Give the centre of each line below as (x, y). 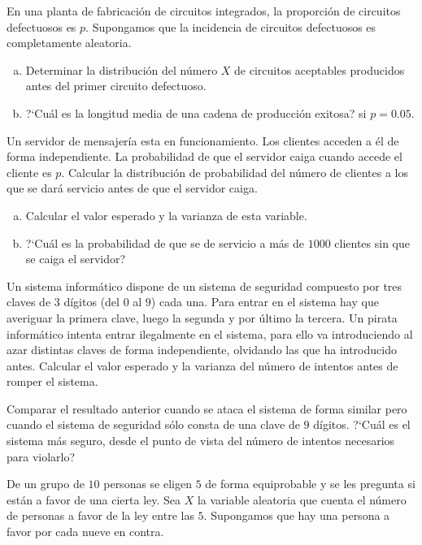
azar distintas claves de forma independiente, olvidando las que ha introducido (202, 350)
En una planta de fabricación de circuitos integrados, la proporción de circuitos (204, 11)
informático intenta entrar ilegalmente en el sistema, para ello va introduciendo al (210, 333)
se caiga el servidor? (76, 259)
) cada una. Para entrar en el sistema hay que (265, 302)
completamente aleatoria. (69, 43)
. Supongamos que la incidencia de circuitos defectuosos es (231, 26)
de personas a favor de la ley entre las (100, 515)
